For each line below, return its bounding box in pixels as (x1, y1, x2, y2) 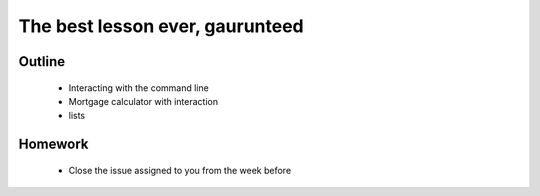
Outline (18, 53, 65, 70)
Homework (18, 136, 89, 153)
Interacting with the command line (68, 81, 209, 94)
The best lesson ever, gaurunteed (18, 15, 304, 37)
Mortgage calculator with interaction (68, 95, 219, 107)
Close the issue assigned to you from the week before (68, 164, 292, 176)
